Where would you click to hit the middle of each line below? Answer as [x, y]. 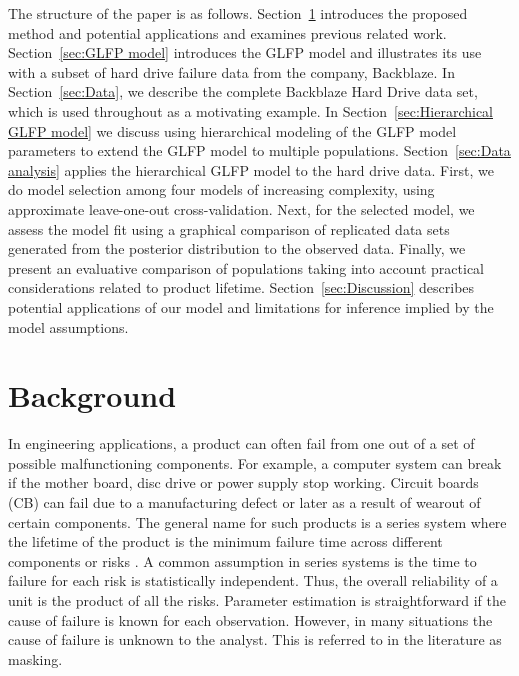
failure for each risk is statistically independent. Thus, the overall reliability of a [253, 580]
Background [92, 395]
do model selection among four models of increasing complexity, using [221, 189]
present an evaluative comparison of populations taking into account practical [246, 267]
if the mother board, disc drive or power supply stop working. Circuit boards [243, 482]
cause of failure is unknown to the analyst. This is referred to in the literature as [255, 639]
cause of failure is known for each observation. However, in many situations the [250, 619]
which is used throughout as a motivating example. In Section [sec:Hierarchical [250, 110]
